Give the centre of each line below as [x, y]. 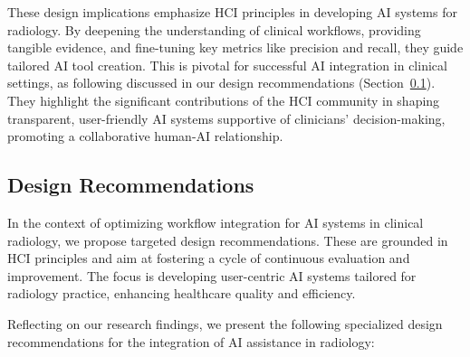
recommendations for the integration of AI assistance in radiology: [191, 341]
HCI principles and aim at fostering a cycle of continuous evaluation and [209, 258]
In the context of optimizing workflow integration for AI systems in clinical [216, 222]
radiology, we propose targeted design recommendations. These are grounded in [228, 240]
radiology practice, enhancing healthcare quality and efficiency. [182, 293]
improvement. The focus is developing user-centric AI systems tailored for [212, 275]
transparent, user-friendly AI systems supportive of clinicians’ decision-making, [226, 118]
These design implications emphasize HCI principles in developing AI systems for [232, 12]
